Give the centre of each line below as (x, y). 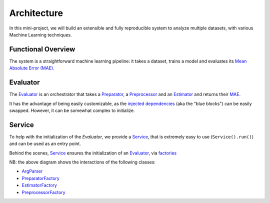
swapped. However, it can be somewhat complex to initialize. (72, 110)
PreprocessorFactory (43, 192)
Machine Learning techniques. (40, 34)
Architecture (36, 13)
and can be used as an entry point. (45, 144)
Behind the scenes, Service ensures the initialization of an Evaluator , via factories (93, 153)
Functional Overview (42, 49)
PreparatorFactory (41, 178)
